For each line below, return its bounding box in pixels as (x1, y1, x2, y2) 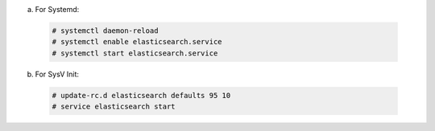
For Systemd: (35, 5, 80, 14)
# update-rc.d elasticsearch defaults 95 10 (52, 91, 231, 100)
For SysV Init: (35, 69, 80, 79)
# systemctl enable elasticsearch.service (52, 37, 222, 47)
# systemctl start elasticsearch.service (52, 48, 218, 58)
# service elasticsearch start (52, 102, 176, 112)
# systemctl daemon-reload (52, 26, 159, 35)
